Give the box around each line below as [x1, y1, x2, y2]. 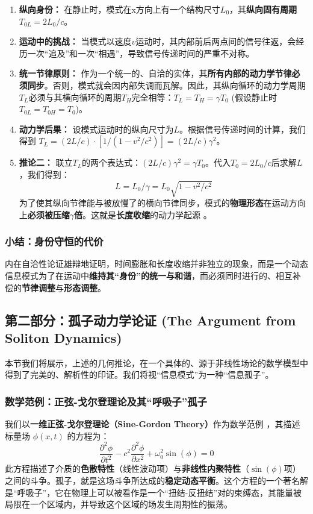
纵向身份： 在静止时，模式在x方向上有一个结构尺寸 [19, 3, 220, 15]
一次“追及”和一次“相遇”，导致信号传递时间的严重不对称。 [27, 46, 255, 59]
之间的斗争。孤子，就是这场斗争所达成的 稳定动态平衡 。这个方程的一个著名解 [5, 474, 308, 486]
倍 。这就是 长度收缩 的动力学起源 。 [74, 208, 212, 221]
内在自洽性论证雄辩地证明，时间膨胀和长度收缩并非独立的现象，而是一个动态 [5, 257, 308, 270]
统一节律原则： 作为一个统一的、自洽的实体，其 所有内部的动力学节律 [19, 67, 292, 80]
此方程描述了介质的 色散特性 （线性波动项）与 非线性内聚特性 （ [5, 462, 249, 475]
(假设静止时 [231, 90, 277, 103]
